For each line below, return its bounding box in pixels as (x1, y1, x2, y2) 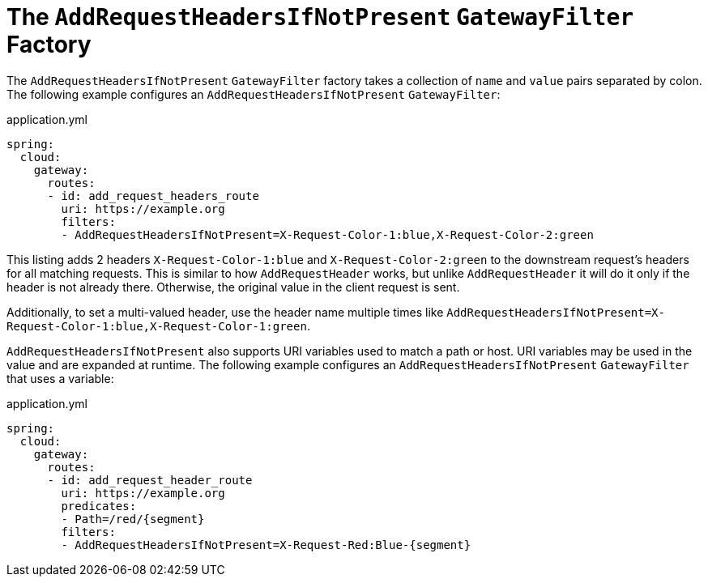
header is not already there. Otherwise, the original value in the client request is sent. (6, 279, 460, 294)
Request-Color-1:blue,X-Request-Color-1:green (6, 319, 307, 333)
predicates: (61, 499, 137, 513)
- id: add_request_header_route (47, 473, 253, 487)
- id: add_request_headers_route (47, 189, 259, 202)
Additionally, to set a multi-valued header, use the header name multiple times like (6, 304, 444, 319)
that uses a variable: (6, 371, 114, 385)
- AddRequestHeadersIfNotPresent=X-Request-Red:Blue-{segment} (61, 538, 471, 551)
